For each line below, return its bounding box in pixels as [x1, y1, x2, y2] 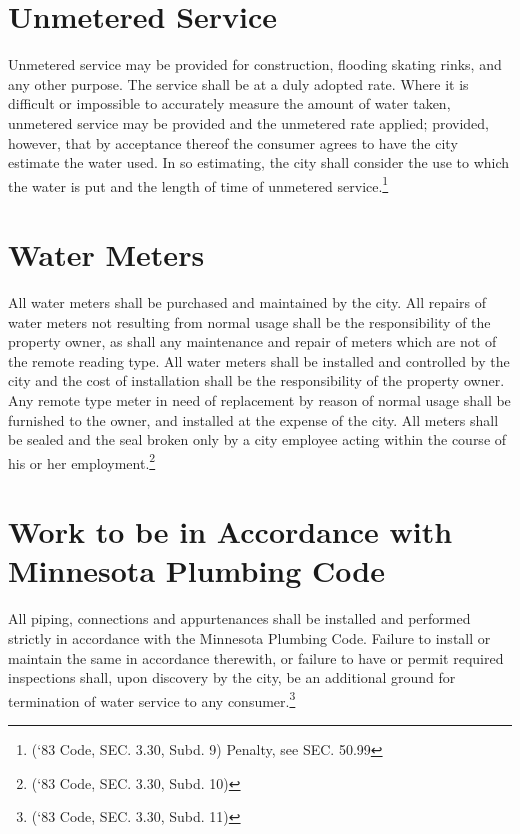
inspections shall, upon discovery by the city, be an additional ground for [8, 667, 456, 688]
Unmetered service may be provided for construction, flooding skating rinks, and [8, 54, 502, 75]
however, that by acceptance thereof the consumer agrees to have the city [8, 132, 458, 153]
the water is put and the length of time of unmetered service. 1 [8, 172, 389, 196]
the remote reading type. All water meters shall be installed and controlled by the [8, 350, 510, 371]
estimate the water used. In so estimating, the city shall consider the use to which [8, 152, 510, 173]
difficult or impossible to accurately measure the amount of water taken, [8, 93, 451, 114]
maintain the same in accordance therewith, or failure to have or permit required [8, 647, 504, 668]
